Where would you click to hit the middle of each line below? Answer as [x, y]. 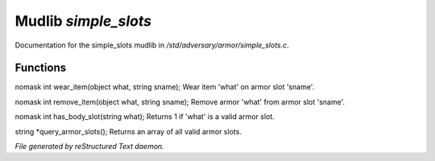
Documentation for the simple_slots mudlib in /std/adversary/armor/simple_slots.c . [152, 45]
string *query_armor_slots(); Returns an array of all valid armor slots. [128, 131]
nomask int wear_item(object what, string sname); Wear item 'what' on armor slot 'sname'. [165, 87]
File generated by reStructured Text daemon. [89, 147]
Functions [41, 68]
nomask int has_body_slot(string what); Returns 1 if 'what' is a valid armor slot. [145, 117]
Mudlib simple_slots [83, 21]
